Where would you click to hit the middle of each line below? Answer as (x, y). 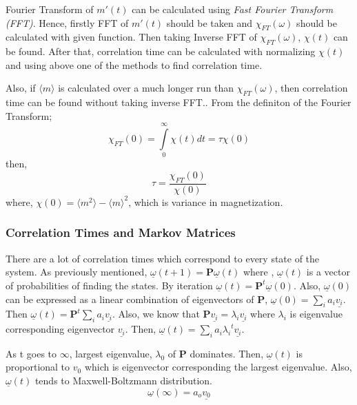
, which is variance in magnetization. (206, 201)
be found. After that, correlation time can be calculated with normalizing (161, 51)
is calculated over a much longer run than (146, 88)
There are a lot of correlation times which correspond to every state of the (163, 258)
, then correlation (311, 88)
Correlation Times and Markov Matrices (121, 232)
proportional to (38, 367)
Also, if (21, 88)
